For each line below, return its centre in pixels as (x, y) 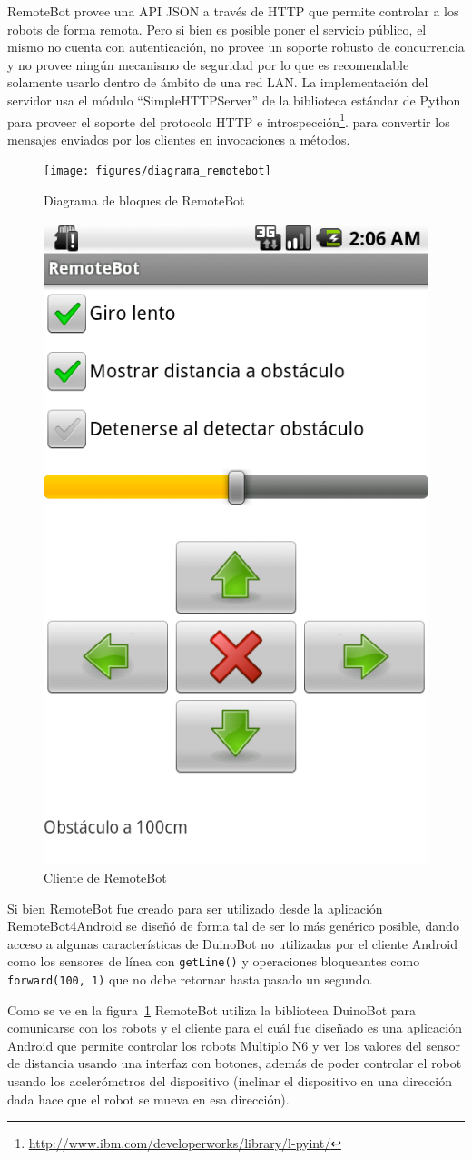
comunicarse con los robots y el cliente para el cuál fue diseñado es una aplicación (235, 1028)
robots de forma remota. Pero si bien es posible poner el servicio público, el (217, 29)
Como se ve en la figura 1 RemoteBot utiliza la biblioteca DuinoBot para (212, 1009)
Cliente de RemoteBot (105, 877)
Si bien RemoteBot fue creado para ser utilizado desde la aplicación (195, 908)
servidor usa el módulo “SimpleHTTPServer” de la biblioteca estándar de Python (234, 100)
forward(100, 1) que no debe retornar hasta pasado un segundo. (190, 979)
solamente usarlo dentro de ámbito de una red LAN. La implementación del (218, 82)
